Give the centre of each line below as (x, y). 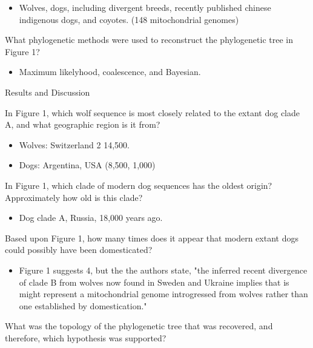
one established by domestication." (83, 305)
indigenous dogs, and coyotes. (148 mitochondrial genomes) (129, 19)
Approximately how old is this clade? (74, 197)
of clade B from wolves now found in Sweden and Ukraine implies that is (154, 282)
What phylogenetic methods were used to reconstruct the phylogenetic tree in (149, 40)
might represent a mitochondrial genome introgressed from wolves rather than (163, 294)
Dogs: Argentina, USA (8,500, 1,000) (87, 165)
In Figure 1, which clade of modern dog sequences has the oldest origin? (139, 185)
